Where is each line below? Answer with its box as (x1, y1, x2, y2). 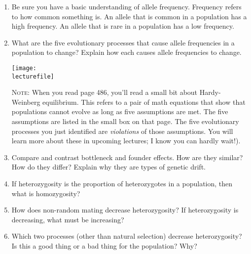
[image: (11, 64, 36, 72)
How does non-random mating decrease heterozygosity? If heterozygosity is (11, 205, 239, 215)
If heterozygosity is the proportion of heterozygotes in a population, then (11, 178, 233, 189)
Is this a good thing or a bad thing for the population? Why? (11, 241, 197, 251)
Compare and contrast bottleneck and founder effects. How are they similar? (11, 152, 243, 162)
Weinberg (11, 96, 40, 107)
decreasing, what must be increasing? (11, 214, 124, 224)
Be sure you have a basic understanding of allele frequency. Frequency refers (11, 1, 242, 11)
